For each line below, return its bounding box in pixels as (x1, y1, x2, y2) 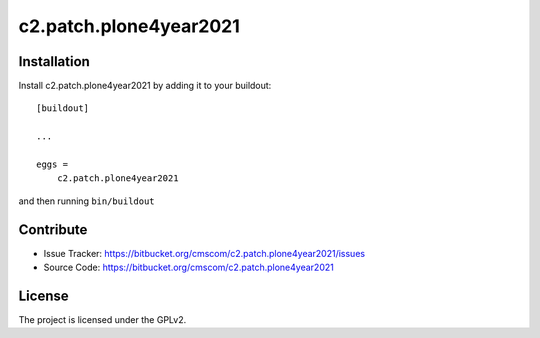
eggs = (36, 159, 69, 170)
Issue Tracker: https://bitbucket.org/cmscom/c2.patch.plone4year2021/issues (43, 247, 365, 259)
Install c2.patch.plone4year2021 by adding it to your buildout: (18, 80, 272, 92)
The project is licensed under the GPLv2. (18, 314, 187, 325)
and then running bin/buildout (18, 195, 155, 207)
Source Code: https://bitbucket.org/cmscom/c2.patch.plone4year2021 (43, 261, 334, 274)
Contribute (18, 221, 88, 238)
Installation (18, 53, 90, 70)
